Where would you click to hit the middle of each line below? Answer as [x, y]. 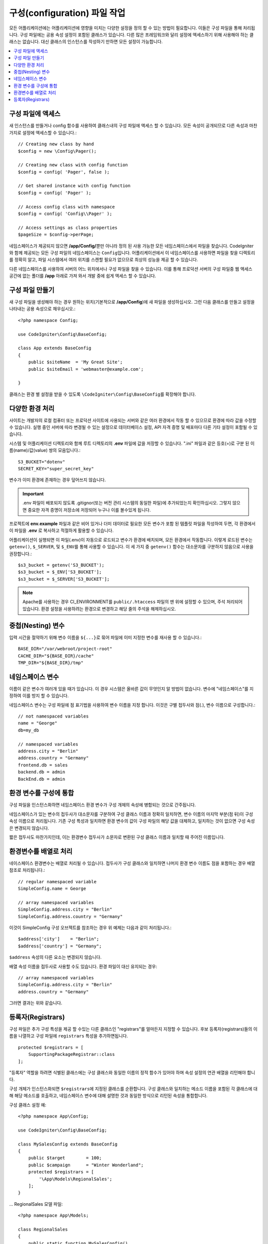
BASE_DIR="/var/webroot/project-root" [65, 649]
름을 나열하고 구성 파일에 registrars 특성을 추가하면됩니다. [69, 1036]
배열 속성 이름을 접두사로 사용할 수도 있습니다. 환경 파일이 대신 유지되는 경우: [83, 966]
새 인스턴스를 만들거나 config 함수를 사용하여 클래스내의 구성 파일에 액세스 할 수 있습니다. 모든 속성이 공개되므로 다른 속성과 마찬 [133, 126]
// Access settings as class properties [68, 227]
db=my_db [29, 730]
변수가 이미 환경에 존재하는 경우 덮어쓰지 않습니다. [58, 480]
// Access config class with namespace [67, 207]
